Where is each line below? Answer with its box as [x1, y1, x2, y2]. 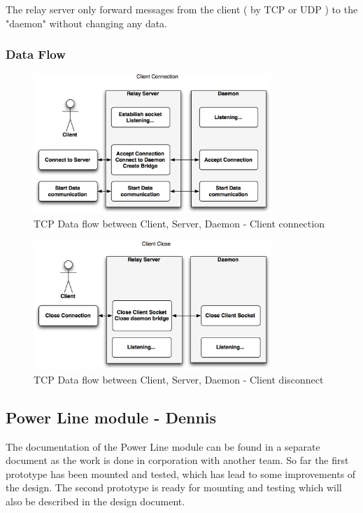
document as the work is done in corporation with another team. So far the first [6, 453, 349, 468]
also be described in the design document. [6, 493, 185, 508]
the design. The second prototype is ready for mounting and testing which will [6, 480, 342, 495]
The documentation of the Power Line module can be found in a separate [6, 439, 320, 454]
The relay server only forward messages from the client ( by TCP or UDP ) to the [6, 2, 358, 16]
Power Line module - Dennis [6, 406, 217, 428]
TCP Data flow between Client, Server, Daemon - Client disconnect [34, 372, 324, 386]
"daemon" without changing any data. [6, 15, 167, 30]
